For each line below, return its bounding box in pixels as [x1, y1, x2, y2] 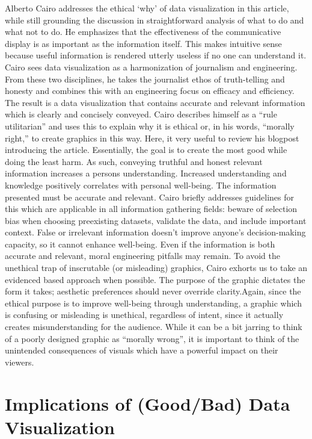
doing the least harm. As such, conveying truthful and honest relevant [5, 155, 263, 167]
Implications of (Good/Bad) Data [5, 391, 290, 416]
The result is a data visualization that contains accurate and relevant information [5, 96, 305, 108]
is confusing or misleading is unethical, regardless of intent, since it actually [5, 308, 284, 321]
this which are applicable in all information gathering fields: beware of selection [5, 202, 298, 215]
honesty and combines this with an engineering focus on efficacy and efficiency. [5, 84, 295, 97]
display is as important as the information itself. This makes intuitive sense [5, 37, 282, 49]
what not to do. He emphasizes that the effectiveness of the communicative [5, 25, 281, 38]
